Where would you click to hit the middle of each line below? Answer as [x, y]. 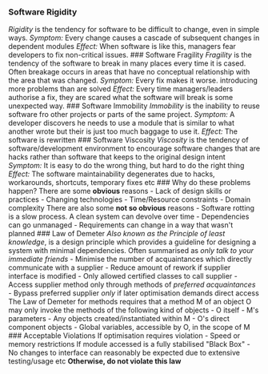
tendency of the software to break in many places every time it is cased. [127, 63]
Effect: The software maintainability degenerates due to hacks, [112, 174]
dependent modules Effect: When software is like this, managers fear [122, 46]
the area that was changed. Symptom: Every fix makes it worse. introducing [133, 80]
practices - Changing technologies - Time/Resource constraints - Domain [130, 199]
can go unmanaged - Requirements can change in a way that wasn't [121, 225]
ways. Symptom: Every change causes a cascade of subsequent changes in [134, 38]
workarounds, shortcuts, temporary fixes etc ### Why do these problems [130, 183]
